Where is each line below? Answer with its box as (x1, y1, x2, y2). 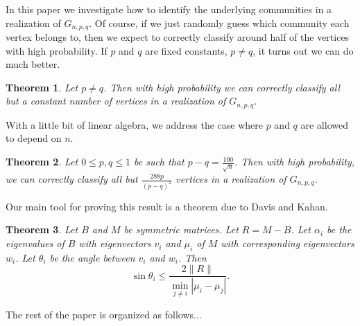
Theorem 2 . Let (6, 154, 78, 169)
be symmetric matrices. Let (123, 222, 239, 237)
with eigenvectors (78, 236, 151, 251)
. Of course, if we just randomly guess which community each (89, 15, 350, 30)
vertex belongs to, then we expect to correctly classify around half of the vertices (6, 30, 350, 44)
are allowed (300, 117, 348, 132)
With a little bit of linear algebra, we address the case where (6, 117, 263, 132)
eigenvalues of (6, 236, 65, 251)
